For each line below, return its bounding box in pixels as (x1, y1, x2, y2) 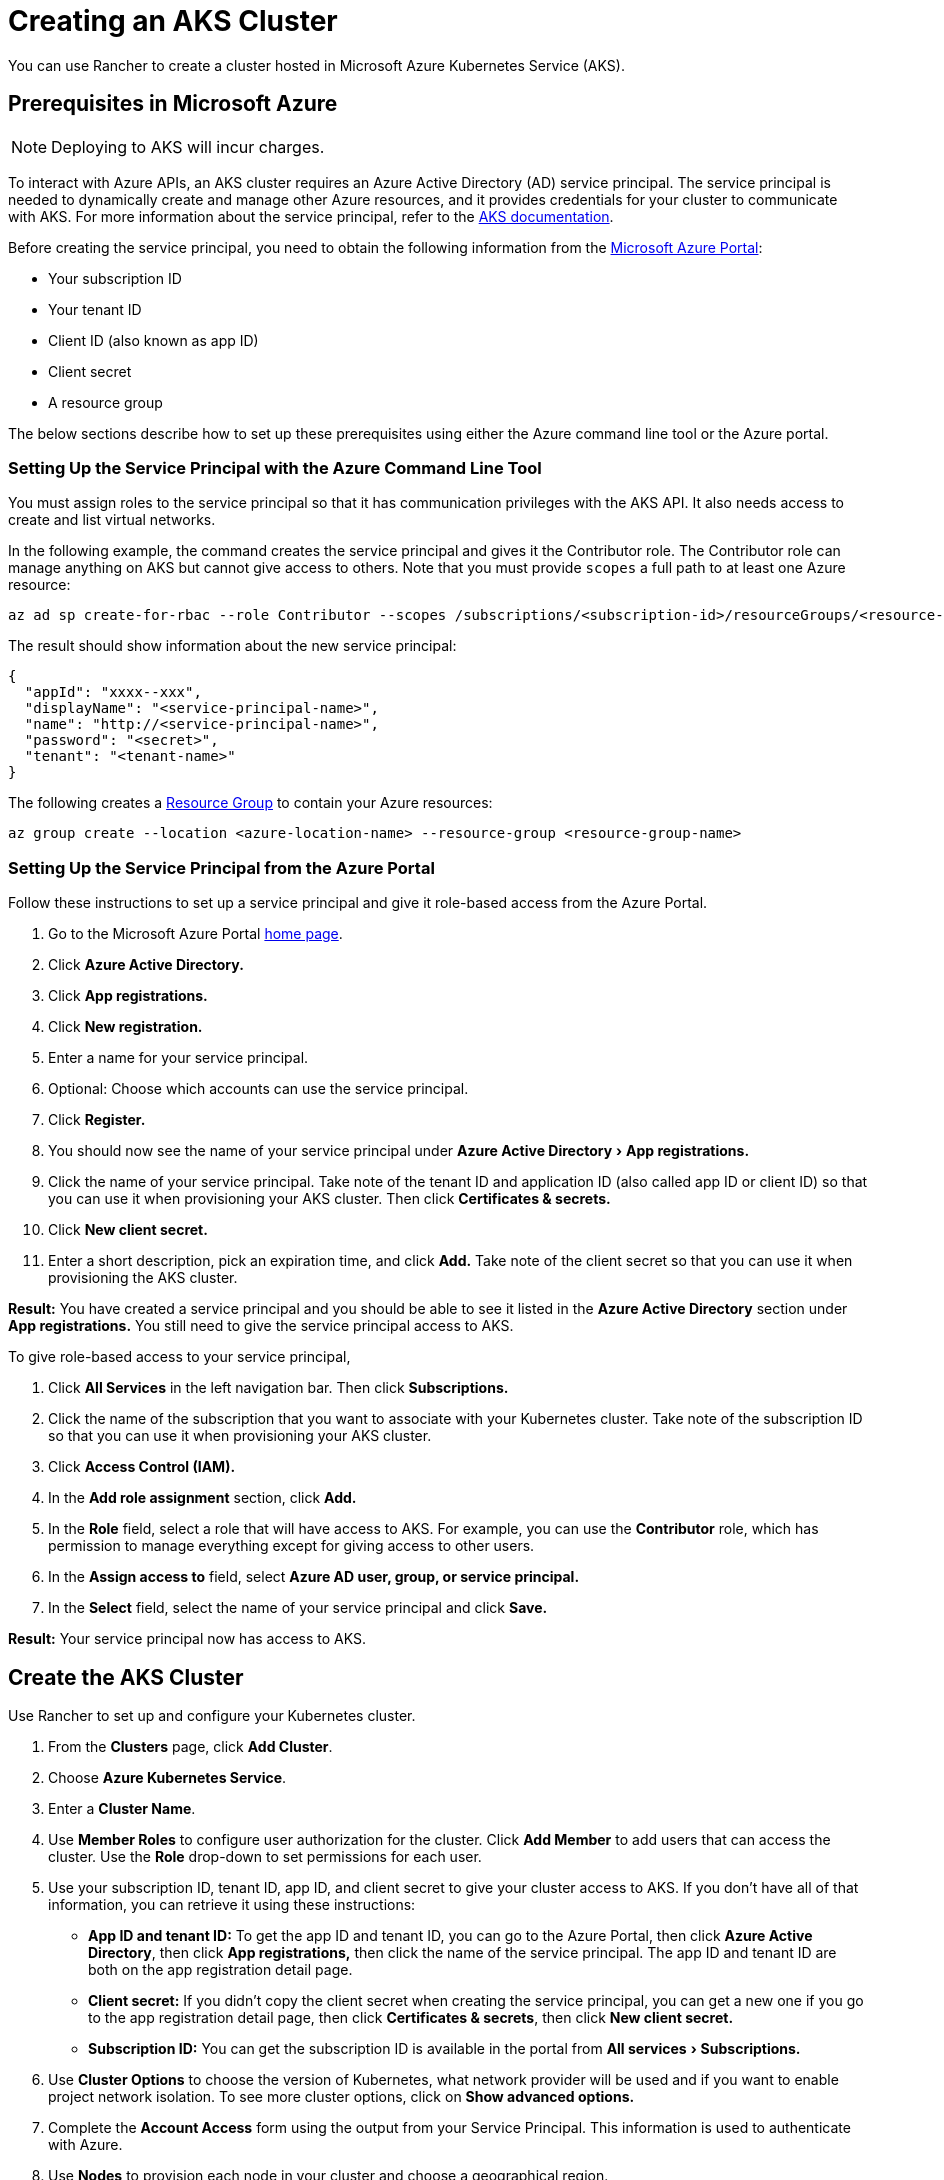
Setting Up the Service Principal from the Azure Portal (8, 857, 435, 878)
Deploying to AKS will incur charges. (51, 136, 325, 157)
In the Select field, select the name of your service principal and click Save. (48, 1599, 548, 1617)
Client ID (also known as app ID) (48, 331, 259, 349)
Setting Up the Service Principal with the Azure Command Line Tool (8, 457, 542, 478)
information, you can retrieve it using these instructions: (48, 1895, 416, 1913)
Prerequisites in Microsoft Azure (8, 91, 338, 117)
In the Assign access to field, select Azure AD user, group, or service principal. (48, 1568, 580, 1586)
